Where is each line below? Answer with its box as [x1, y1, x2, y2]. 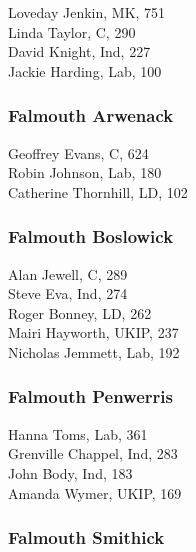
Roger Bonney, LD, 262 [8, 302, 152, 323]
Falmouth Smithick [8, 525, 165, 550]
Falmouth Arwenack [8, 103, 174, 128]
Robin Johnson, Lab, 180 [8, 162, 162, 183]
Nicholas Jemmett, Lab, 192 [8, 341, 180, 362]
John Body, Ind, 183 [8, 462, 133, 483]
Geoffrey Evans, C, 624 [8, 142, 149, 163]
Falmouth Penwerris [8, 384, 173, 409]
